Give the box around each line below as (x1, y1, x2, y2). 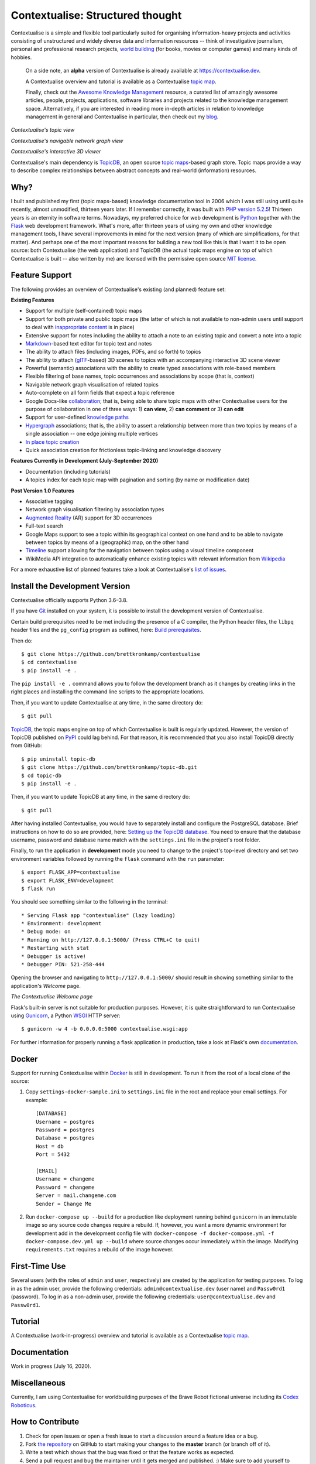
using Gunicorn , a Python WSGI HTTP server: (11, 1012, 121, 1019)
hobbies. (11, 53, 32, 61)
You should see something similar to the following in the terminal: (11, 898, 168, 905)
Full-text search (25, 522, 64, 529)
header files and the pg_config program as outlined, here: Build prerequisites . (11, 627, 201, 634)
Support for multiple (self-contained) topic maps (25, 307, 143, 314)
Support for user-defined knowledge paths (25, 413, 129, 421)
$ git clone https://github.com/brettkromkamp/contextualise (21, 651, 200, 657)
